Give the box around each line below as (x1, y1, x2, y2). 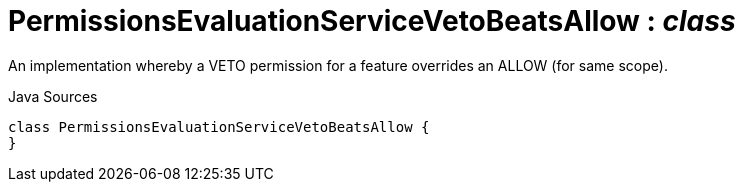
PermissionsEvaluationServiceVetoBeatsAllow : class (8, 4, 736, 38)
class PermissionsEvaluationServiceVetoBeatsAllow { (8, 118, 430, 135)
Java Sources (8, 87, 98, 105)
